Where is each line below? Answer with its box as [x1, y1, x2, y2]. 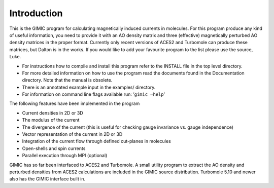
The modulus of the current [22, 117, 80, 123]
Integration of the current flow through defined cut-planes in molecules [22, 138, 171, 144]
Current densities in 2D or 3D [22, 109, 83, 116]
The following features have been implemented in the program [9, 100, 140, 106]
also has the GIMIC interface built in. [9, 176, 86, 182]
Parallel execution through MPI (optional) [22, 153, 108, 159]
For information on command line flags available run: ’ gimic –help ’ [22, 91, 165, 97]
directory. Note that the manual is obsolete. [22, 77, 113, 83]
